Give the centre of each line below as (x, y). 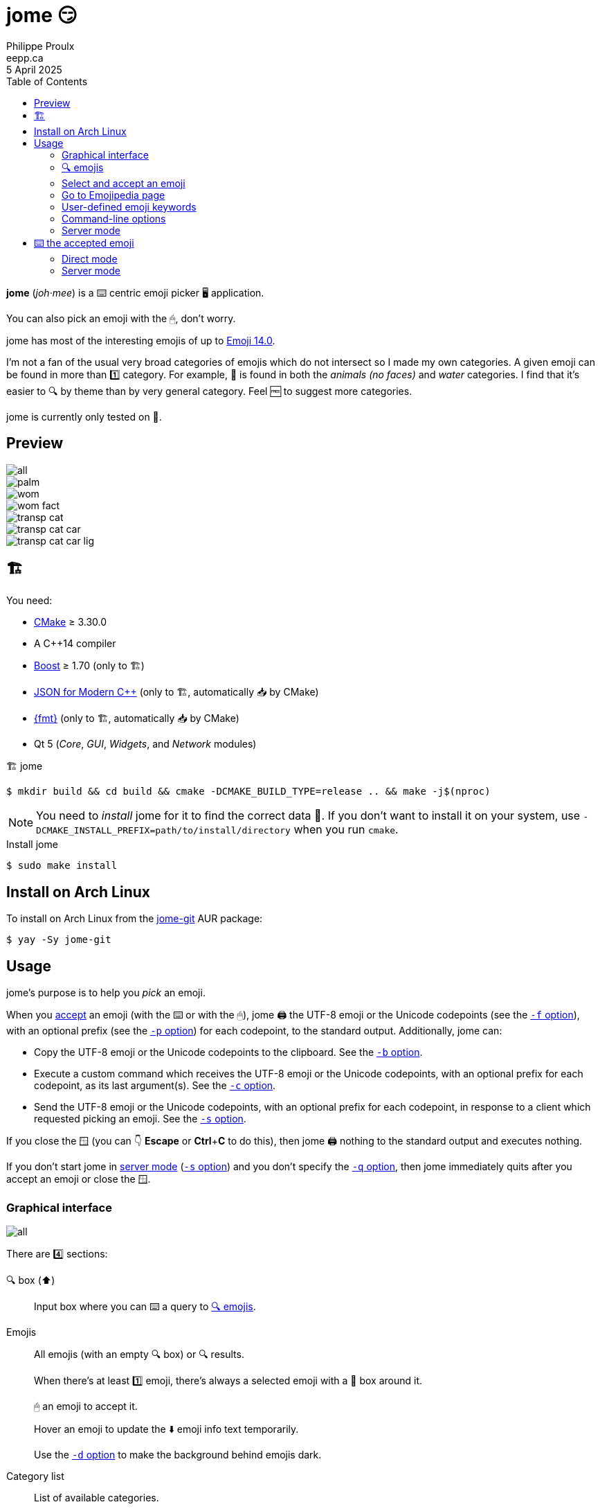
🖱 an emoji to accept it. (86, 1406)
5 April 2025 (34, 69)
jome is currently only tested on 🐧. (84, 416)
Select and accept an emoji (124, 183)
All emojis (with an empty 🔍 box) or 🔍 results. (139, 1354)
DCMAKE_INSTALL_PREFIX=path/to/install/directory (163, 831)
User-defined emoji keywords (129, 206)
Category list (35, 1476)
